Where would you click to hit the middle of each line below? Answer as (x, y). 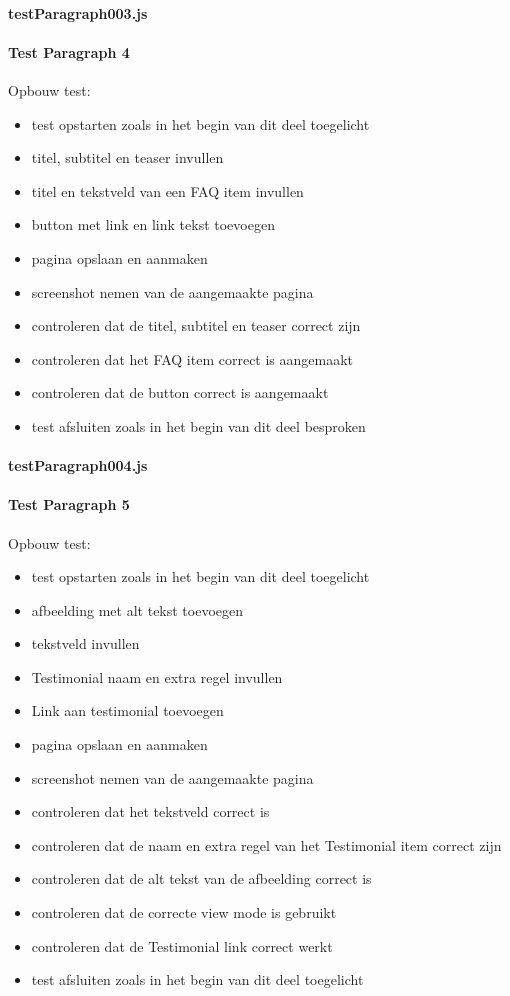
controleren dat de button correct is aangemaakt (180, 392)
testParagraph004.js (78, 465)
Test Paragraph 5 (69, 504)
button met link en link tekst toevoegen (153, 224)
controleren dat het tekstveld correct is (150, 811)
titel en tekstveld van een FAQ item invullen (167, 190)
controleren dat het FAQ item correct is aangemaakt (192, 358)
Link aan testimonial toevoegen (127, 710)
